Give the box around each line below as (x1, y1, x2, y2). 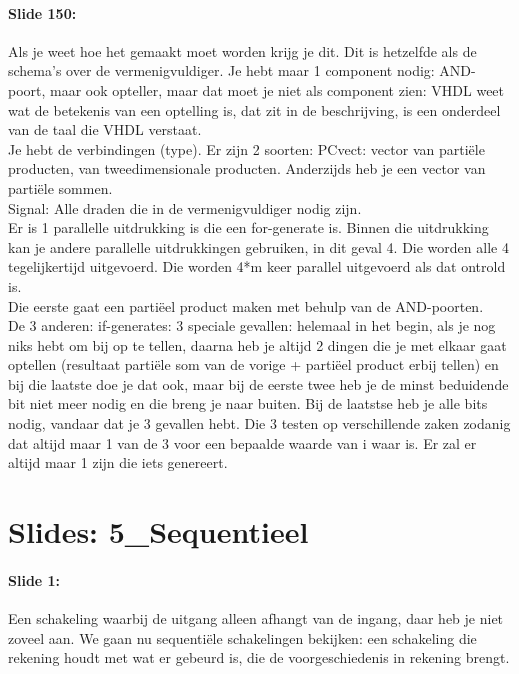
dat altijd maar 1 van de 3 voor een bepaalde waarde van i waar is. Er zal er (8, 432, 477, 453)
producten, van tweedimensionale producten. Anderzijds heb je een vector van (8, 158, 486, 179)
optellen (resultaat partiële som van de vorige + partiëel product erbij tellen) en (8, 354, 499, 375)
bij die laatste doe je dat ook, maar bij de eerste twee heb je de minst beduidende (8, 373, 509, 394)
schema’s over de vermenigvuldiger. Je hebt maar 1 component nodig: (8, 60, 435, 81)
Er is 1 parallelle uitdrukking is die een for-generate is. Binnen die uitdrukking (8, 217, 489, 238)
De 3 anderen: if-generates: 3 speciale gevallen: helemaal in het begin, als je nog (8, 315, 496, 336)
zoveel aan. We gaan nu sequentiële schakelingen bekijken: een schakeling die (8, 627, 477, 648)
